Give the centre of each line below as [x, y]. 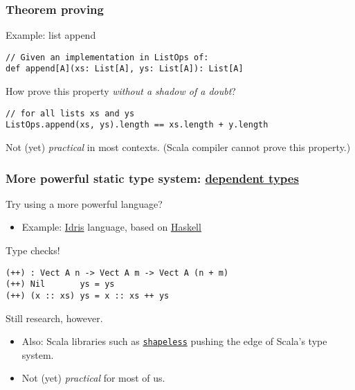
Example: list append [51, 35]
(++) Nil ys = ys [60, 284]
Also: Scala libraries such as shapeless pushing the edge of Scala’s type [174, 341]
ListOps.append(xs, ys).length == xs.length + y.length [137, 125]
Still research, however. [54, 318]
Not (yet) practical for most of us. [93, 378]
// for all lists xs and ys [70, 113]
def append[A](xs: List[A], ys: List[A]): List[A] [125, 69]
